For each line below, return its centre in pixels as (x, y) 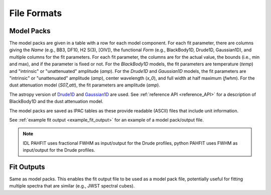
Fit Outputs (27, 167)
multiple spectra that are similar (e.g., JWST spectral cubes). (72, 186)
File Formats (36, 13)
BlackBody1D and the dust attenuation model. (56, 102)
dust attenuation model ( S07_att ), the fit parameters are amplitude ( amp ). (85, 85)
